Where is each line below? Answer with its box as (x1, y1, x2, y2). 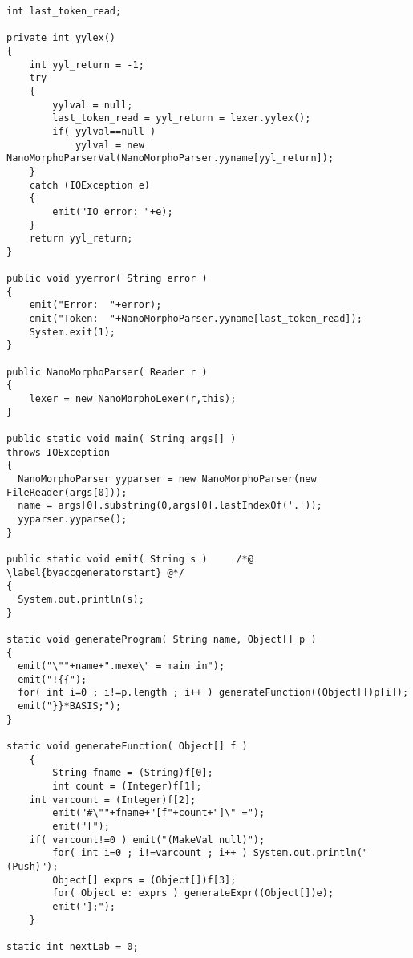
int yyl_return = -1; (29, 59, 144, 71)
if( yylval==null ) (52, 125, 156, 137)
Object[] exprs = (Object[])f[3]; (52, 874, 237, 886)
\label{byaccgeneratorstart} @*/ (6, 566, 184, 578)
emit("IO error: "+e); (52, 205, 173, 217)
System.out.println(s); (18, 593, 144, 605)
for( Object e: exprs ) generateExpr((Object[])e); (52, 887, 334, 899)
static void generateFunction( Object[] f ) (6, 741, 248, 753)
